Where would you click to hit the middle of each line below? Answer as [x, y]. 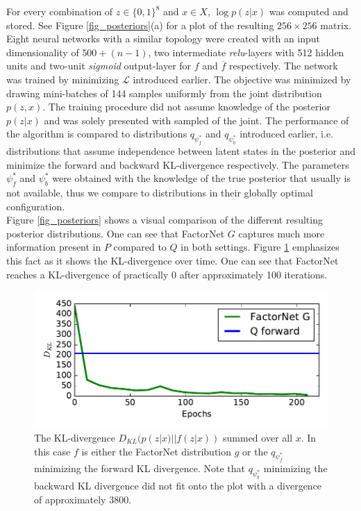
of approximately [70, 499]
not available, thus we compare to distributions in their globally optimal [160, 193]
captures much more [282, 233]
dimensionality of [43, 52]
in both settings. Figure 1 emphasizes [260, 247]
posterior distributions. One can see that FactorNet [116, 233]
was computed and [309, 11]
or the [255, 451]
